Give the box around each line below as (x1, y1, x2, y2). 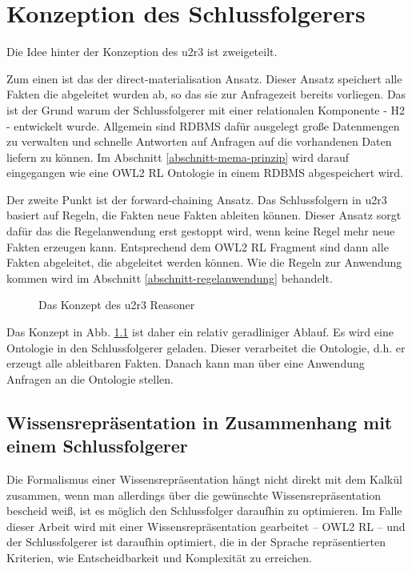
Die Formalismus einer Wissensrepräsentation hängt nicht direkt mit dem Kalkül (6, 471, 402, 487)
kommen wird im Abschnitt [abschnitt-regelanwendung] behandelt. (6, 269, 333, 286)
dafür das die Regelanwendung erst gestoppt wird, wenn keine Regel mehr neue (6, 223, 395, 239)
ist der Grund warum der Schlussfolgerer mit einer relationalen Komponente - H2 (6, 101, 406, 118)
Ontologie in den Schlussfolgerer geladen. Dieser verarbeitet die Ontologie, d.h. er (6, 339, 406, 356)
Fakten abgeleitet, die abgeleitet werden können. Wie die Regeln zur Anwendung (6, 254, 402, 271)
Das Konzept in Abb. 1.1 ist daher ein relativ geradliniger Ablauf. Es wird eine (6, 324, 394, 340)
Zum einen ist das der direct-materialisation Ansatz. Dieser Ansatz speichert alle (6, 70, 402, 86)
